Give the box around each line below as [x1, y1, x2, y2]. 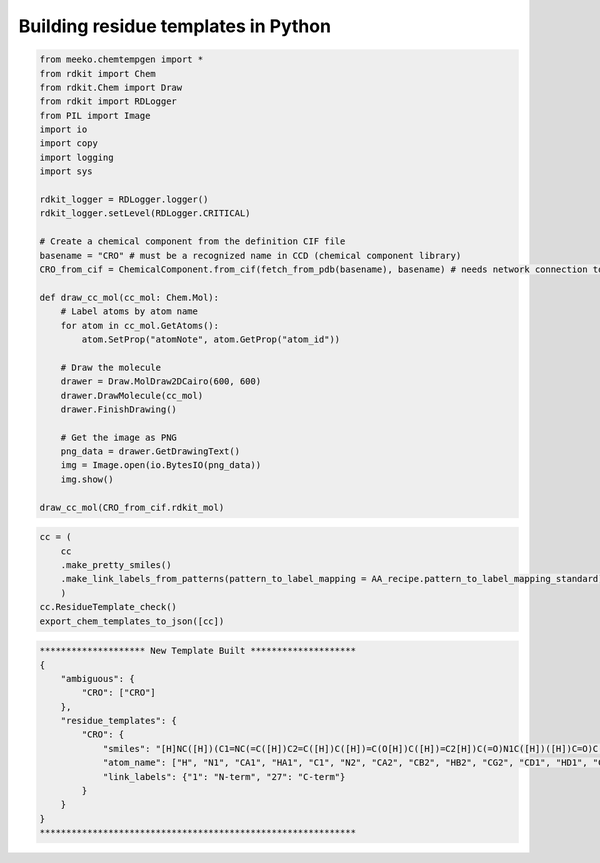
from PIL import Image [39, 110, 151, 121]
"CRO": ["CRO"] [81, 687, 157, 699]
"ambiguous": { [60, 673, 135, 684]
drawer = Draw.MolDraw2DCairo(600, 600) [60, 376, 262, 387]
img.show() [60, 473, 114, 485]
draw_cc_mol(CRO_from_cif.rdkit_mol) [39, 501, 225, 513]
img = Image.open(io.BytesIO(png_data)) [60, 460, 262, 471]
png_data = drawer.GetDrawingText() [60, 446, 240, 457]
